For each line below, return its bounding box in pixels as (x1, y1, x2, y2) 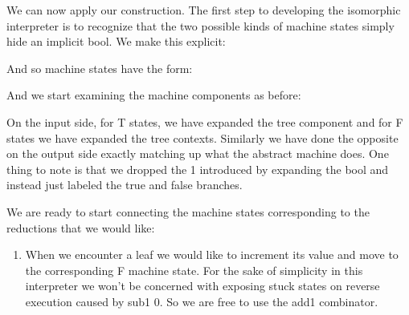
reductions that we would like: (6, 219, 155, 236)
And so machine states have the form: (6, 59, 193, 76)
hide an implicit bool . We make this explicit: (6, 33, 226, 50)
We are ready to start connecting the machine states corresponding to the (6, 203, 370, 220)
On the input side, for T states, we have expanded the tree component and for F (6, 113, 403, 130)
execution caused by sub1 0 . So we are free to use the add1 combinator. (25, 293, 378, 309)
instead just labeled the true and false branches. (6, 176, 243, 193)
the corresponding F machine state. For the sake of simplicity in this (25, 261, 363, 278)
